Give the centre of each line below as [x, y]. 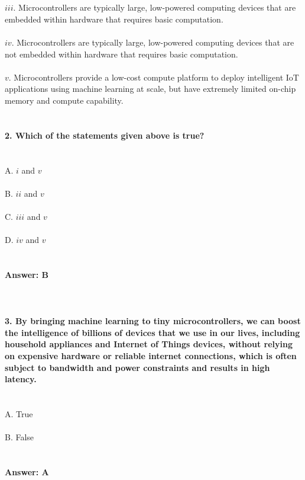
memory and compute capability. [64, 100]
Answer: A [27, 471]
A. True [19, 413]
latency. [21, 379]
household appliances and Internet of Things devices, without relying [149, 344]
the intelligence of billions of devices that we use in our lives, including [152, 332]
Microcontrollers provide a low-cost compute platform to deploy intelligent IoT [156, 77]
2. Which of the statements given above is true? [105, 135]
